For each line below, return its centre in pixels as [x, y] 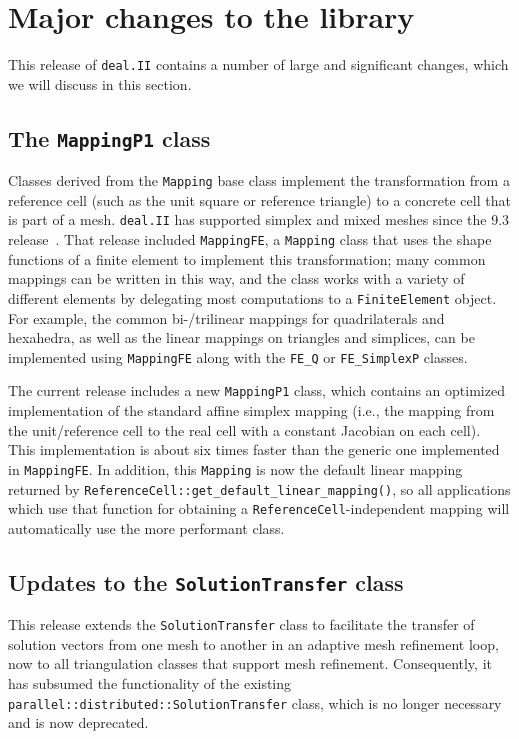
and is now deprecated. [78, 722]
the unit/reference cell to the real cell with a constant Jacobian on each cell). [244, 429]
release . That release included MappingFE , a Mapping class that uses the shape [250, 239]
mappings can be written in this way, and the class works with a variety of [236, 278]
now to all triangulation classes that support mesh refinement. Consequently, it [250, 663]
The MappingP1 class [109, 137]
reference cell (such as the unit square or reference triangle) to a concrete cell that [259, 199]
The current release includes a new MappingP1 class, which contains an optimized [256, 390]
